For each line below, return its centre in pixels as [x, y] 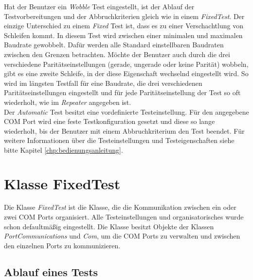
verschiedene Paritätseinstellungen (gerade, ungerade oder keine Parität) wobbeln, [126, 64]
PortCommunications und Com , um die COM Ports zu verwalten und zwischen [122, 236]
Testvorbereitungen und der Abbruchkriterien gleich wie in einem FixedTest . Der [124, 16]
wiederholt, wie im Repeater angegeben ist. [68, 102]
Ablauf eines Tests [51, 271]
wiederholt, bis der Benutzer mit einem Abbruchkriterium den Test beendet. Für [124, 130]
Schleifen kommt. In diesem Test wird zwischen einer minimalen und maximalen [123, 35]
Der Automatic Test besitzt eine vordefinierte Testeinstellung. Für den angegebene [126, 111]
